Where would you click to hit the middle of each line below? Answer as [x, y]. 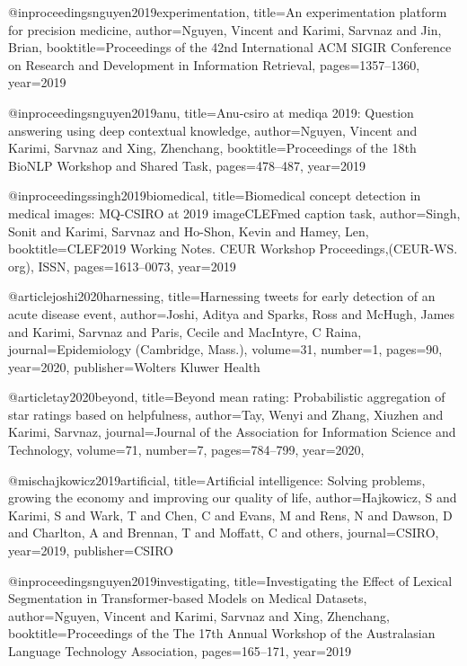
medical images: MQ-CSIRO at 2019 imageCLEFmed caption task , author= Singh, [234, 213]
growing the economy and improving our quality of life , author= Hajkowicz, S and [233, 497]
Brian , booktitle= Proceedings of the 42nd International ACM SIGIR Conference [230, 47]
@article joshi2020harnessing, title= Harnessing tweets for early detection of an [222, 296]
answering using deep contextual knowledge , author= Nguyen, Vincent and [213, 130]
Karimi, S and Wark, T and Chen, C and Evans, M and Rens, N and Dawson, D [230, 515]
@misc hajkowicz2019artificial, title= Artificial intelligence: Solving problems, [217, 480]
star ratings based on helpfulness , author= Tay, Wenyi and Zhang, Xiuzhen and [226, 414]
